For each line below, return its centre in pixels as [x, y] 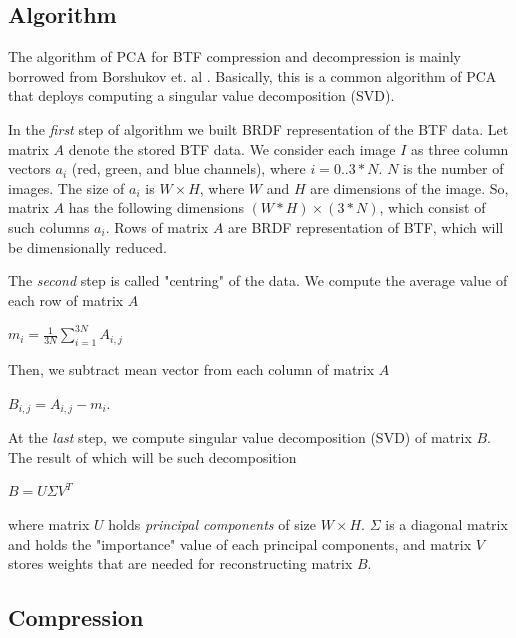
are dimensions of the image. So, [409, 187]
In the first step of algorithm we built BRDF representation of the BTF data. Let [258, 128]
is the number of [453, 168]
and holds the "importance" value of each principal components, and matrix [240, 543]
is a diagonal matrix [446, 523]
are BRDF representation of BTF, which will [366, 226]
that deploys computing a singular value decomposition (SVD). [201, 95]
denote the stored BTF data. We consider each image [232, 148]
